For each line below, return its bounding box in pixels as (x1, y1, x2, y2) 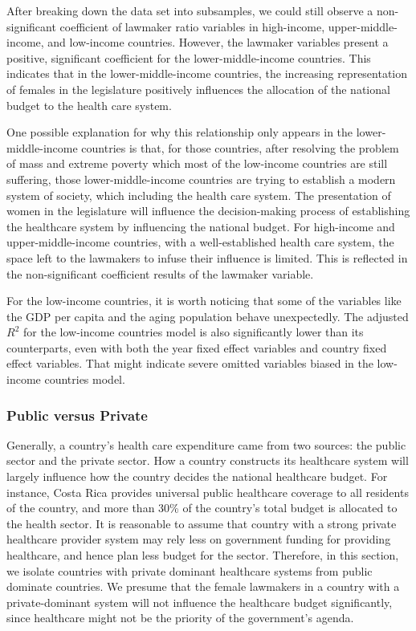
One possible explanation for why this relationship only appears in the (6, 124, 353, 140)
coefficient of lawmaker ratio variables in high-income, (59, 18, 325, 35)
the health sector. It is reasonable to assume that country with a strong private (6, 515, 397, 531)
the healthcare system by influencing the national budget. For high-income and (6, 218, 395, 234)
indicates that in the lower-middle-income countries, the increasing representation (6, 65, 408, 82)
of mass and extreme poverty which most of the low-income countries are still (6, 155, 388, 172)
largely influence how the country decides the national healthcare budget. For (6, 468, 388, 485)
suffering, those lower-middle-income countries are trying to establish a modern (6, 170, 396, 187)
